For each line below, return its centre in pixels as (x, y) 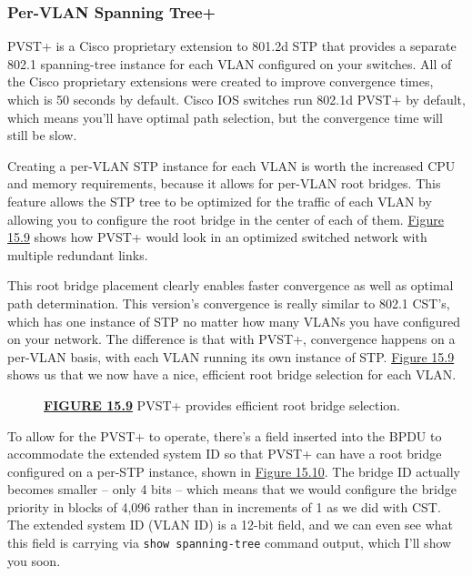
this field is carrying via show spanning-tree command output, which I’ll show (230, 543)
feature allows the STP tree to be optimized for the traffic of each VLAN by (220, 201)
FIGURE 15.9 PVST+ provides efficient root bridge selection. (222, 404)
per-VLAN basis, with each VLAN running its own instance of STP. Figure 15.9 (231, 356)
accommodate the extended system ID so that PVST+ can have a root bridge (225, 454)
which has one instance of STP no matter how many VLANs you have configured (234, 321)
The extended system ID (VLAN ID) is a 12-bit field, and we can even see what (231, 525)
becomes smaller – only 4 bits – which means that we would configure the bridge (232, 489)
